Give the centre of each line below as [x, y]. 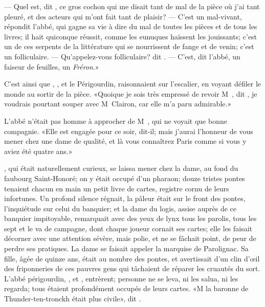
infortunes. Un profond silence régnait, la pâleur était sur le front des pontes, [125, 198]
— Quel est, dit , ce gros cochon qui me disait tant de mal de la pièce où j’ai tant [132, 6]
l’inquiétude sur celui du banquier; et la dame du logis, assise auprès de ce [120, 208]
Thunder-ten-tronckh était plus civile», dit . [73, 299]
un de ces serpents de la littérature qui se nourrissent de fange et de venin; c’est [129, 46]
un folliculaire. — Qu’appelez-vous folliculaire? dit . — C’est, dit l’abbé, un [122, 56]
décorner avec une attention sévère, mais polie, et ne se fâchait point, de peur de [130, 238]
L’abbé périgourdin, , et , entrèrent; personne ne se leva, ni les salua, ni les [121, 278]
